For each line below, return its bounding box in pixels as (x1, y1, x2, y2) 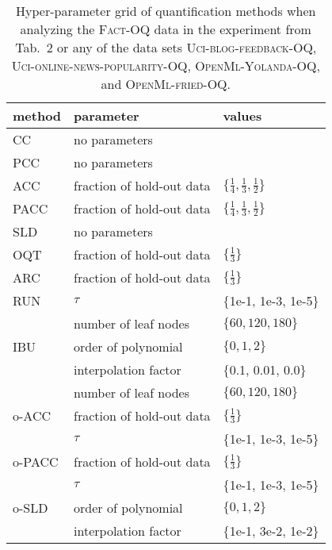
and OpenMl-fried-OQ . (101, 75, 231, 93)
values (223, 106, 262, 125)
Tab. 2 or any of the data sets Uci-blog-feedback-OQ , (15, 38, 317, 56)
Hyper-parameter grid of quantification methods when (15, 2, 316, 20)
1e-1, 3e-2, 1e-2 (229, 521, 313, 540)
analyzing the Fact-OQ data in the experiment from (20, 20, 311, 38)
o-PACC (13, 452, 59, 471)
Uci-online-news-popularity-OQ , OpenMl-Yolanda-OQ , (11, 56, 320, 75)
